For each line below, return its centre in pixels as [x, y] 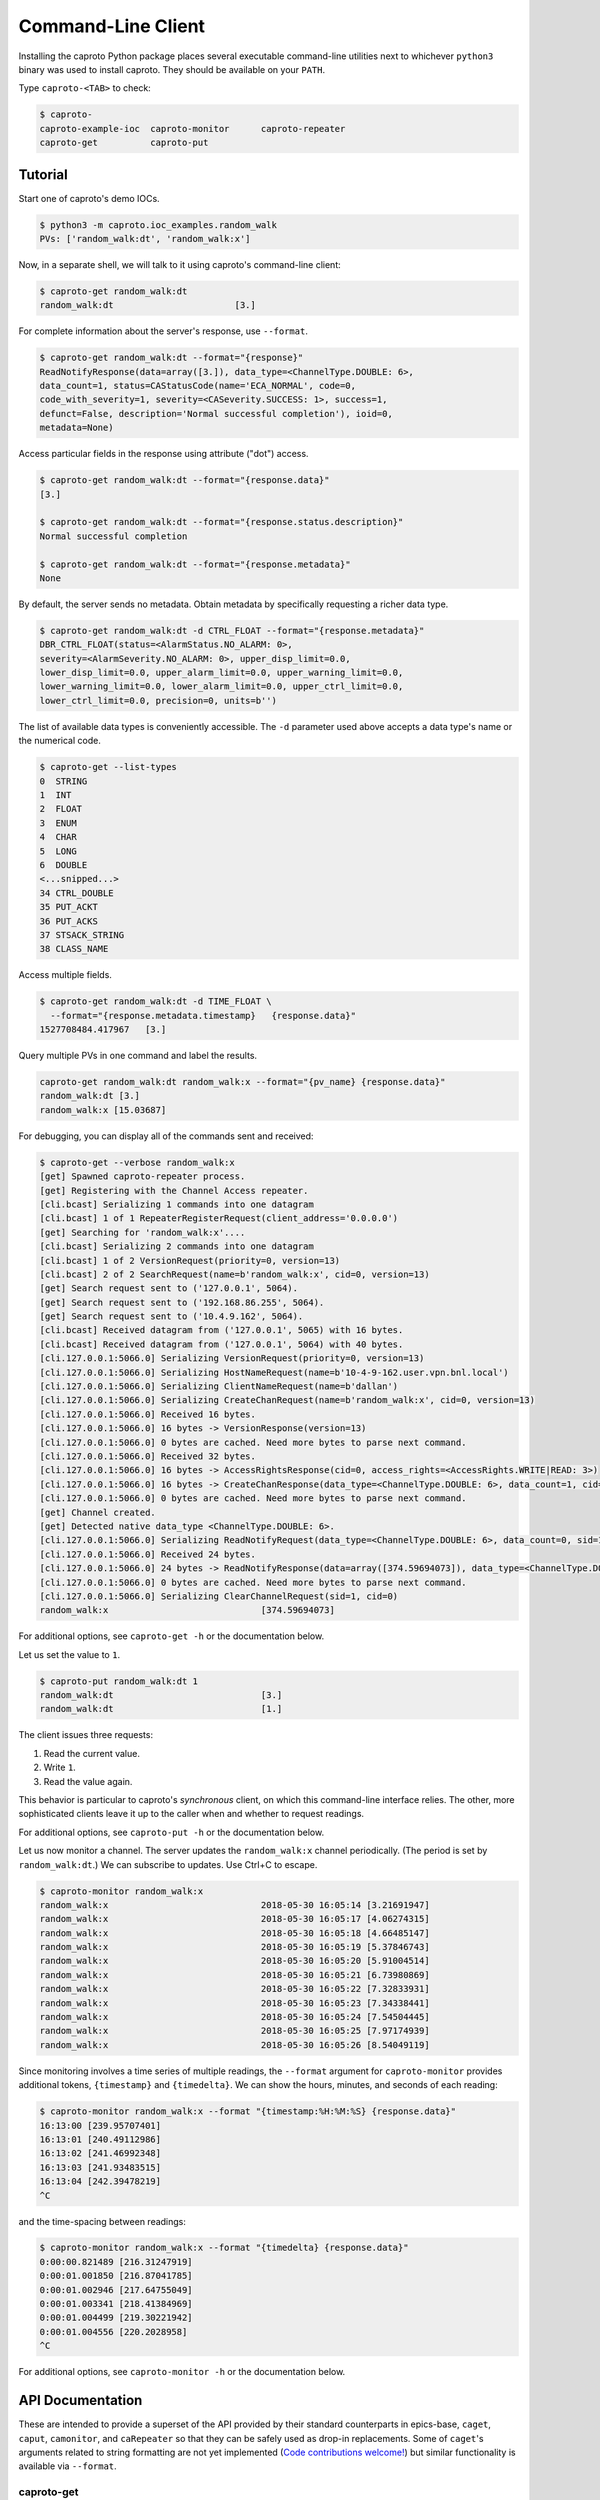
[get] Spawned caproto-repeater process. [142, 1176]
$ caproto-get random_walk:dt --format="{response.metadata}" [195, 564]
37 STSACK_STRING [82, 934]
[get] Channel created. [98, 1512]
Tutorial [43, 174]
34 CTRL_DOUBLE [76, 893]
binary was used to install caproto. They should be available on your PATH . [172, 69]
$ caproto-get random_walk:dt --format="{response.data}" [184, 480]
